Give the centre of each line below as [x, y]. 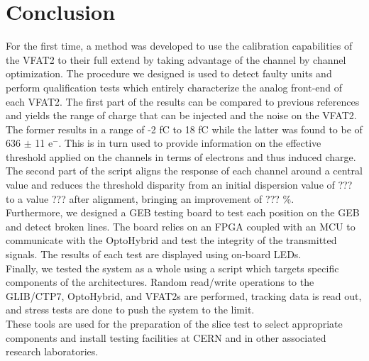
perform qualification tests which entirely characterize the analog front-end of [174, 87]
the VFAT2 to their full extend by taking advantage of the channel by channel [176, 59]
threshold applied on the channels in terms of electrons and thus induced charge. [181, 156]
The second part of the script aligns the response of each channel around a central [184, 171]
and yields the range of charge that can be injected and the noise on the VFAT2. [181, 115]
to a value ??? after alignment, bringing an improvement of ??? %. [150, 198]
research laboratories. [52, 351]
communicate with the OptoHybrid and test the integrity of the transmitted [171, 240]
